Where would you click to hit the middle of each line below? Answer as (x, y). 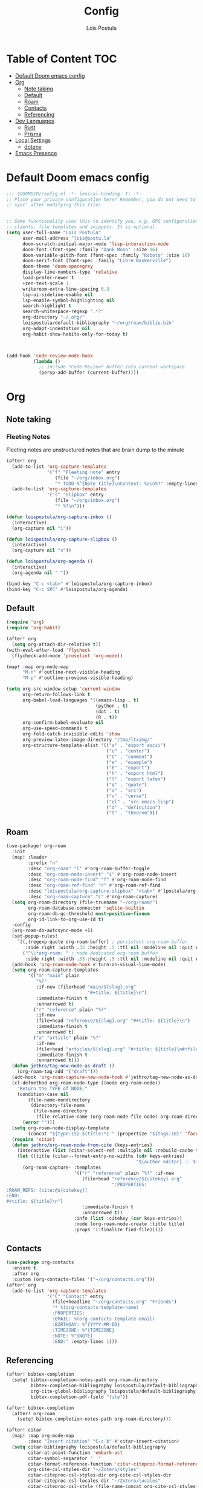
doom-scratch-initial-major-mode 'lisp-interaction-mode (95, 244)
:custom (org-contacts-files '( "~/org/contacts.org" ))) (83, 1279)
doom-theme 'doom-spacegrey (58, 266)
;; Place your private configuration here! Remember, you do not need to (101, 199)
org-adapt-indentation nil (56, 328)
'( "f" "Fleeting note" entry (83, 472)
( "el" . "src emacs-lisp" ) (140, 802)
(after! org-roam (34, 1413)
